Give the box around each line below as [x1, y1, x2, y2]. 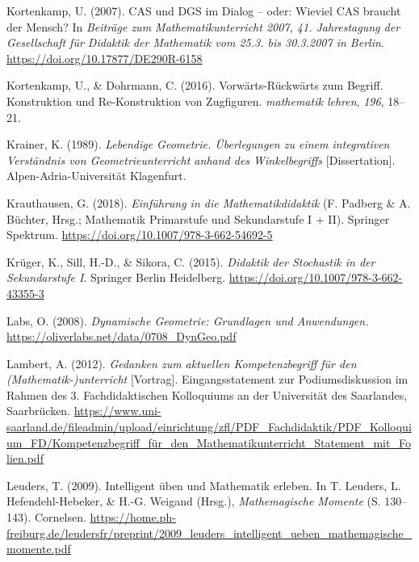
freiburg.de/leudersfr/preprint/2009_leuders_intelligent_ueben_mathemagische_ [6, 524, 413, 541]
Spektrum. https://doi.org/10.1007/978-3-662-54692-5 [6, 226, 273, 243]
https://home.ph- [90, 509, 176, 526]
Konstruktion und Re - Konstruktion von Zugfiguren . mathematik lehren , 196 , [6, 92, 384, 109]
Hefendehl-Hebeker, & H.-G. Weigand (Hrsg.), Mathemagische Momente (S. [6, 493, 381, 510]
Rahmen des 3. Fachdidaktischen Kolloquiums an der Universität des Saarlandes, [6, 386, 408, 403]
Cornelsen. [34, 509, 86, 526]
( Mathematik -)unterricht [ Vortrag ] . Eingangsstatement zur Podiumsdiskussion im [6, 371, 409, 388]
